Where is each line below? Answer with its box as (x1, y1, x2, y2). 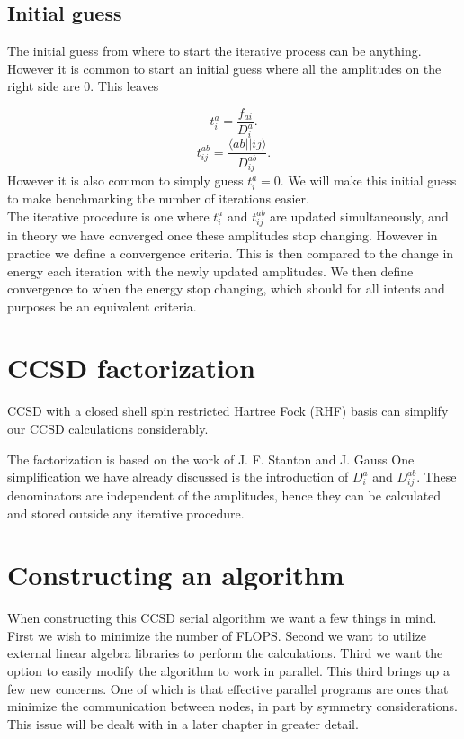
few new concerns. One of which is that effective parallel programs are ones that (7, 679, 449, 698)
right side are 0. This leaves (7, 77, 159, 95)
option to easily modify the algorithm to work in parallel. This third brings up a (7, 662, 451, 680)
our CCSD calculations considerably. (7, 419, 209, 438)
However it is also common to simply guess (7, 171, 244, 190)
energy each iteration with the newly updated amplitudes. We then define (7, 261, 414, 280)
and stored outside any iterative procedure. (7, 503, 245, 522)
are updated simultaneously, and (270, 206, 449, 225)
